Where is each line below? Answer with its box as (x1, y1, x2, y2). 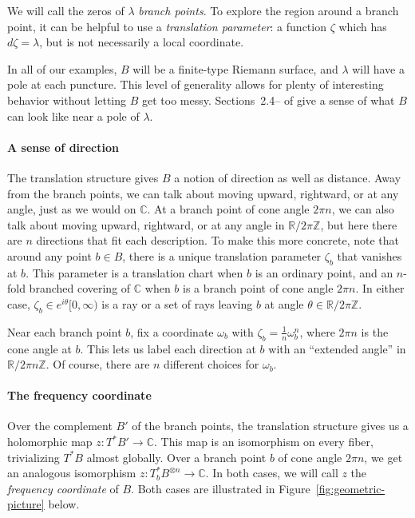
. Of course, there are (45, 356, 150, 373)
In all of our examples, (7, 60, 117, 77)
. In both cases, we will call (205, 464, 338, 481)
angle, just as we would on (7, 201, 136, 217)
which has (338, 18, 387, 34)
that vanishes (337, 247, 402, 264)
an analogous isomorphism (7, 464, 136, 481)
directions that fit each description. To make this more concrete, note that (36, 232, 400, 249)
